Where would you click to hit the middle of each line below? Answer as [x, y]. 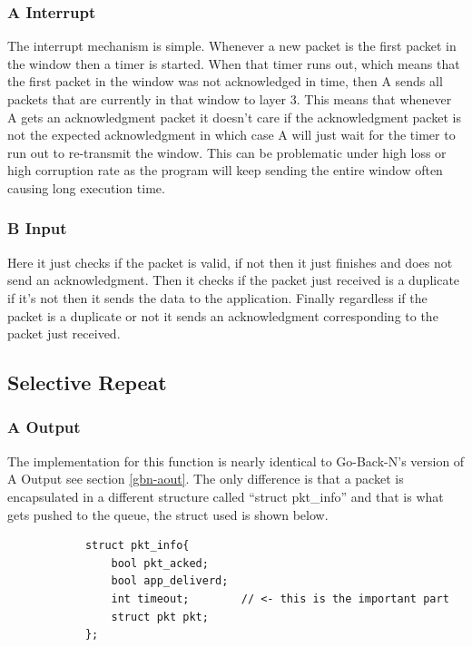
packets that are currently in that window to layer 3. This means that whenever [230, 99]
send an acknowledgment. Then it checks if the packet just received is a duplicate [234, 280]
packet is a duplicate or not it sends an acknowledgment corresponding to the [223, 315]
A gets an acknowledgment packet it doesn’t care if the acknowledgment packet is [234, 117]
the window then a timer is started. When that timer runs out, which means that [234, 63]
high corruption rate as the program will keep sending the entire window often [225, 170]
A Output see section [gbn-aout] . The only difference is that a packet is [206, 479]
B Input [37, 228]
